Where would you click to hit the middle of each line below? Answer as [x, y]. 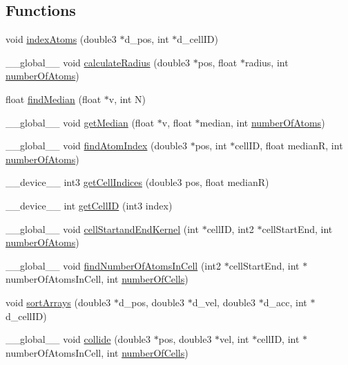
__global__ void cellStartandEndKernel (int [102, 228]
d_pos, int [147, 39]
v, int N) [127, 99]
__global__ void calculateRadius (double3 [98, 62]
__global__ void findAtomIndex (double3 [96, 146]
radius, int [267, 62]
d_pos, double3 [152, 302]
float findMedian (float [54, 99]
